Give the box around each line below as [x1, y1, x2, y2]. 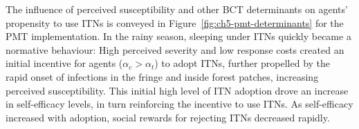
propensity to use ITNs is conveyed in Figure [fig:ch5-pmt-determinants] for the [6, 15, 344, 30]
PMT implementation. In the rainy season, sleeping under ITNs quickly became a [6, 29, 351, 43]
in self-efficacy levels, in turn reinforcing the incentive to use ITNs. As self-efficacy [6, 97, 353, 111]
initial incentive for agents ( [6, 56, 123, 70]
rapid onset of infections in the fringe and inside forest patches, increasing [6, 69, 319, 83]
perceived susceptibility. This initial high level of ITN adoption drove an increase [6, 83, 349, 97]
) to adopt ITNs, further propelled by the [154, 56, 331, 70]
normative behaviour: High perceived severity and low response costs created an [6, 42, 344, 57]
